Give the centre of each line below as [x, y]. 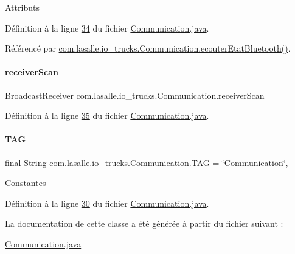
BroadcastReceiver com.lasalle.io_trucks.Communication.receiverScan [135, 95]
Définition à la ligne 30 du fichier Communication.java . [107, 203]
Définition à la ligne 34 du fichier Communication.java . [107, 28]
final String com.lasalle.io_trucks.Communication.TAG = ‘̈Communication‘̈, [147, 162]
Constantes [26, 183]
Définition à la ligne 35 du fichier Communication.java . [107, 115]
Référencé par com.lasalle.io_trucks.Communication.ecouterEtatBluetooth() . [148, 48]
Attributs [22, 7]
